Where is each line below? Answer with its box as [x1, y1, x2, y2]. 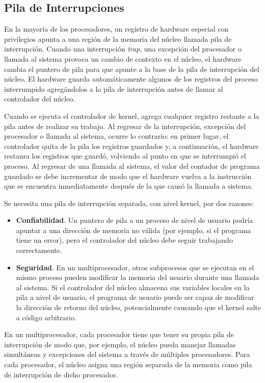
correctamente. [16, 245, 62, 256]
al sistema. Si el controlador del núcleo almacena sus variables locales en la [16, 282, 250, 292]
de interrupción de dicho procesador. [4, 369, 118, 379]
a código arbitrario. [16, 312, 76, 322]
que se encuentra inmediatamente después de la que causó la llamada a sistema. [4, 181, 253, 191]
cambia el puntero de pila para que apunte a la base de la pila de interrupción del [4, 63, 259, 74]
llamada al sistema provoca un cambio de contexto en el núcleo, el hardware [4, 53, 242, 64]
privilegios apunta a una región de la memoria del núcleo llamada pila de [4, 33, 232, 44]
